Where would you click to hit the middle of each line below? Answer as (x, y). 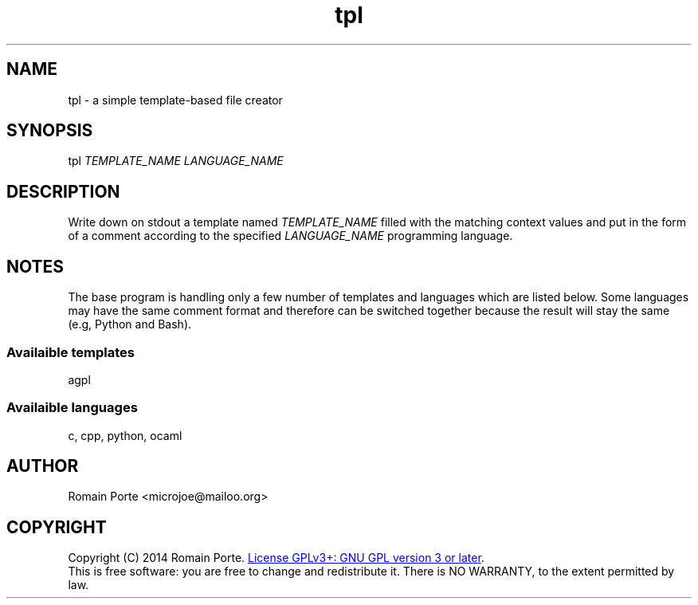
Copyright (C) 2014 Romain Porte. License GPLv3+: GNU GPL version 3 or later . (276, 558)
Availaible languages (72, 408)
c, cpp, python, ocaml (125, 435)
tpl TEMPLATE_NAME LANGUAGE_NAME (176, 161)
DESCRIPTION (63, 191)
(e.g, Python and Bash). (130, 324)
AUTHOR (43, 466)
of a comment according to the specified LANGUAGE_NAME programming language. (290, 236)
